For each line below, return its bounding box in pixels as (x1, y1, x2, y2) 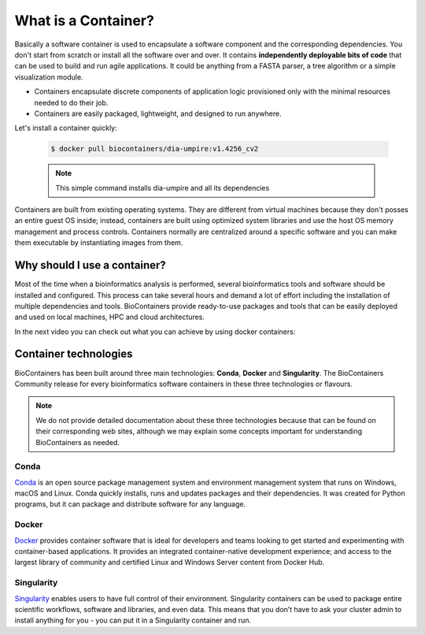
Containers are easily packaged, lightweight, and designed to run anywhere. (34, 109, 283, 118)
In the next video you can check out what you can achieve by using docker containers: (14, 327, 296, 336)
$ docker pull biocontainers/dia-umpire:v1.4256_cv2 (50, 144, 259, 154)
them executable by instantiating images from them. (14, 238, 183, 247)
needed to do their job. (34, 98, 109, 107)
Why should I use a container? (14, 258, 167, 272)
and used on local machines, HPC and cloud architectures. (14, 312, 205, 322)
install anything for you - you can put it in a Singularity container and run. (14, 615, 252, 626)
